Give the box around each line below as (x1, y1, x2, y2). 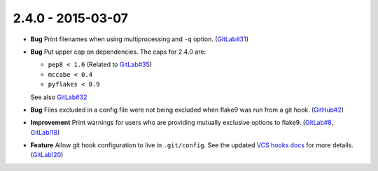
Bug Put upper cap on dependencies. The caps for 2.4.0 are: (30, 47, 206, 56)
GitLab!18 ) (30, 128, 60, 136)
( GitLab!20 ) (30, 151, 64, 159)
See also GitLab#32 (30, 93, 87, 101)
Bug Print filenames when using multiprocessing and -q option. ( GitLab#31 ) (30, 35, 248, 43)
